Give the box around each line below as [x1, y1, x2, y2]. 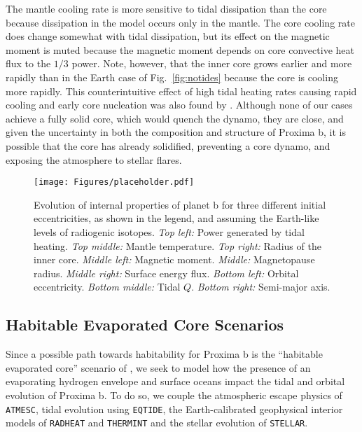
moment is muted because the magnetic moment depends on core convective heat [6, 42, 354, 57]
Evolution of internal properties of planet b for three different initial [34, 197, 326, 211]
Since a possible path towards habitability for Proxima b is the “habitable [6, 347, 323, 361]
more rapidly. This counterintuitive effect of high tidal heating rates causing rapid [6, 83, 357, 98]
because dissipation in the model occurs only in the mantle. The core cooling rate [6, 15, 355, 29]
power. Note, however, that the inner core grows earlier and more [71, 56, 352, 71]
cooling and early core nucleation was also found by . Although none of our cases [6, 97, 353, 112]
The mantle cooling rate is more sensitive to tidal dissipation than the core [6, 1, 327, 15]
